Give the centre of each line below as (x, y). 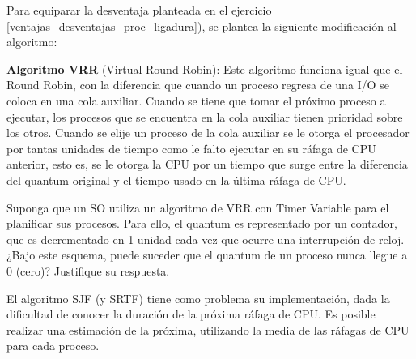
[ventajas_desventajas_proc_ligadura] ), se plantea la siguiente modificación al (202, 26)
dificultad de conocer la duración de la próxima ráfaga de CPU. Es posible (191, 314)
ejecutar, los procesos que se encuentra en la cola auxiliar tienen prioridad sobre (205, 116)
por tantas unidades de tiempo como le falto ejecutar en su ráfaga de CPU (191, 148)
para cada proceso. (53, 346)
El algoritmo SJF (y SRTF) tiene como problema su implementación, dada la (198, 298)
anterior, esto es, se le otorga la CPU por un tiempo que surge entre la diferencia (207, 164)
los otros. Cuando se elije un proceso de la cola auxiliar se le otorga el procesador (208, 132)
